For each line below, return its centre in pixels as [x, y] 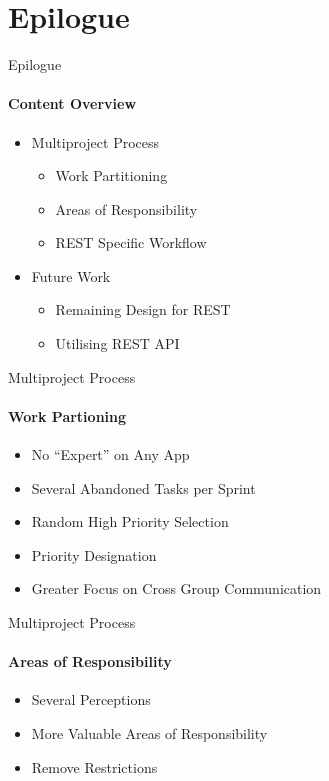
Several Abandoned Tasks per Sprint [143, 487]
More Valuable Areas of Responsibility [149, 733]
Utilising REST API [117, 343]
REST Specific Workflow [131, 242]
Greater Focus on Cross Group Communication [176, 588]
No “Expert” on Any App [110, 454]
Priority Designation [94, 554]
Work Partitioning [111, 175]
